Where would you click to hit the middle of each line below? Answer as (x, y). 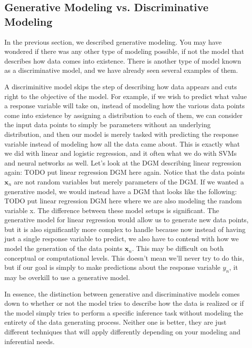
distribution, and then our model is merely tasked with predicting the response (122, 134)
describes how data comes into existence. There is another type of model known (123, 60)
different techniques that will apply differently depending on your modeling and (123, 332)
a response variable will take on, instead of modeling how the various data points (125, 106)
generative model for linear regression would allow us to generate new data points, (126, 220)
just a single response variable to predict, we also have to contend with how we (122, 239)
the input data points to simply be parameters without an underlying (108, 124)
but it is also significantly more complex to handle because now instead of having (125, 229)
